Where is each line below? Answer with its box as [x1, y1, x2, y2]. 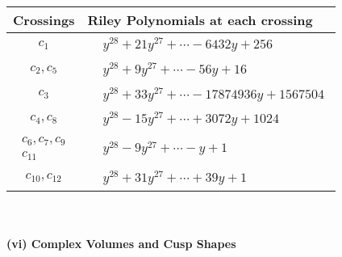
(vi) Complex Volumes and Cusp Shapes [6, 235, 236, 252]
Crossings [13, 11, 75, 29]
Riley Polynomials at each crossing [87, 11, 313, 29]
